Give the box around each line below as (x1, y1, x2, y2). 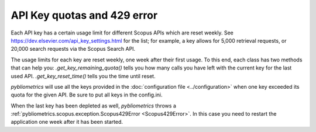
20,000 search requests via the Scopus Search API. (11, 46, 136, 53)
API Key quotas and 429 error (11, 9, 158, 22)
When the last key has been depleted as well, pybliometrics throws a (11, 102, 177, 109)
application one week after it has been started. (11, 119, 123, 126)
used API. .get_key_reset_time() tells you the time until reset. (11, 72, 156, 79)
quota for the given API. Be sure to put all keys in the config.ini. (11, 91, 163, 99)
